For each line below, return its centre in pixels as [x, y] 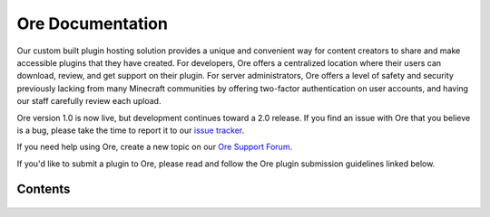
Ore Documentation [92, 24]
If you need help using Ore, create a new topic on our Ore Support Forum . [155, 147]
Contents [44, 189]
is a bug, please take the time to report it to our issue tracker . [131, 130]
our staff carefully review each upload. [89, 101]
